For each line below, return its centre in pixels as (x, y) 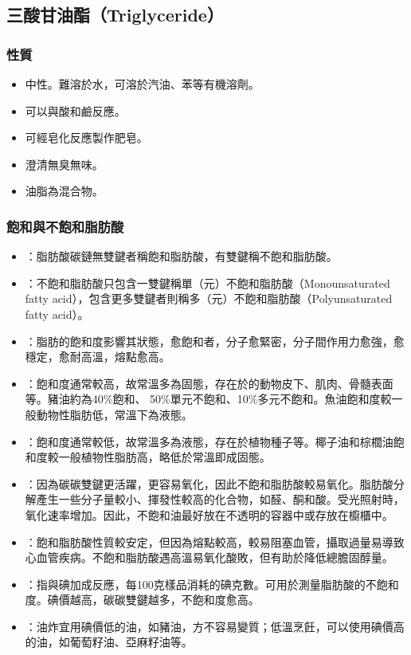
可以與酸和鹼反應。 (75, 110)
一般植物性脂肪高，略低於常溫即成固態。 (164, 457)
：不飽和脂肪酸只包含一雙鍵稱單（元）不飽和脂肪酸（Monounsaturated (207, 282)
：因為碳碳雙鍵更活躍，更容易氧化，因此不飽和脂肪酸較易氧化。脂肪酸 (209, 483)
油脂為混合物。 (64, 191)
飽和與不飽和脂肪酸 (65, 226)
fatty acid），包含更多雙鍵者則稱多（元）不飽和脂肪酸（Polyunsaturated (209, 298)
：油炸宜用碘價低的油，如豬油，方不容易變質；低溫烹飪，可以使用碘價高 (215, 626)
